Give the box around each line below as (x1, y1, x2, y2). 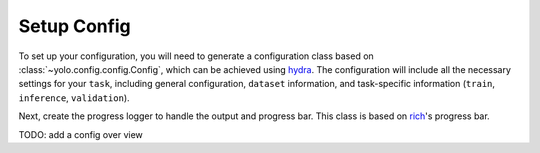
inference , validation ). (18, 91, 130, 104)
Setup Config (18, 15, 131, 37)
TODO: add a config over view (18, 128, 144, 140)
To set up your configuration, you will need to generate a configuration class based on (18, 50, 374, 62)
